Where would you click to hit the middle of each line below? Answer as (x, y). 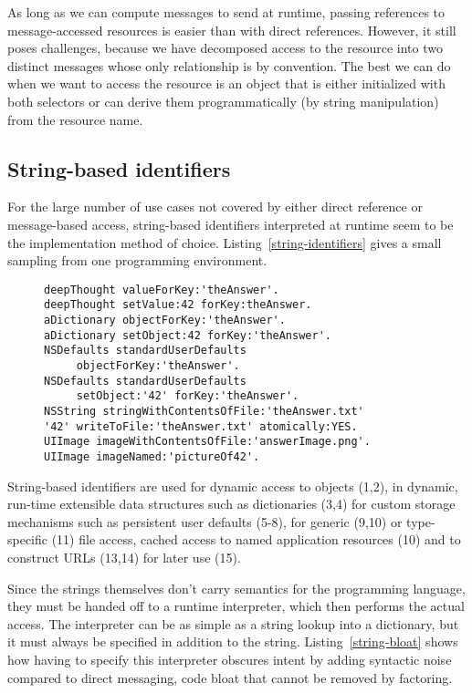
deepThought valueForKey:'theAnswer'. (162, 290)
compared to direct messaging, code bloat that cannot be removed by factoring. (230, 677)
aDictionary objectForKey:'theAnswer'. (165, 321)
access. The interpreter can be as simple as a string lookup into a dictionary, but (233, 623)
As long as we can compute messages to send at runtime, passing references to (226, 12)
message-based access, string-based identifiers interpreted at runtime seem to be (231, 224)
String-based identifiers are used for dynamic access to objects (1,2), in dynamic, (233, 486)
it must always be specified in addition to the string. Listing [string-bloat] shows (233, 641)
